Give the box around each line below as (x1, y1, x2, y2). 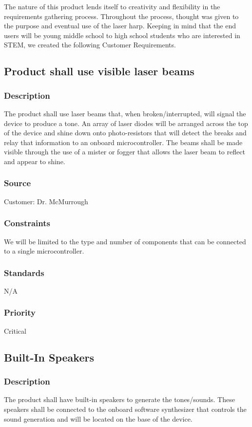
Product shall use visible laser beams (4, 64, 194, 79)
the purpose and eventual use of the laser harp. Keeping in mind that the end (4, 21, 236, 31)
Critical (4, 325, 26, 336)
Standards (4, 266, 44, 278)
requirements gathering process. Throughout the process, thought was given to (4, 11, 239, 21)
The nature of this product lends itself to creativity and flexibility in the (4, 1, 220, 11)
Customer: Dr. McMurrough (4, 196, 88, 206)
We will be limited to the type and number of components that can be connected (4, 236, 246, 246)
